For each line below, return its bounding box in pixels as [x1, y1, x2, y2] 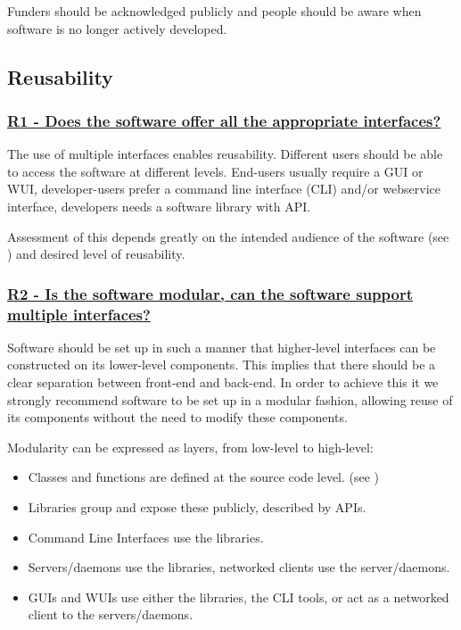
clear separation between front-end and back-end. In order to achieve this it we [7, 373, 439, 392]
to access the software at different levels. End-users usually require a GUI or [7, 162, 424, 180]
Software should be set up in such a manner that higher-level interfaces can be [7, 337, 436, 356]
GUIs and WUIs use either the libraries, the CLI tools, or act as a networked [28, 587, 449, 606]
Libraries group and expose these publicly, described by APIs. [28, 498, 366, 517]
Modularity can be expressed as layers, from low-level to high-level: [7, 437, 374, 456]
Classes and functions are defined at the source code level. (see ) [28, 468, 380, 486]
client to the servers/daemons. [28, 605, 193, 624]
